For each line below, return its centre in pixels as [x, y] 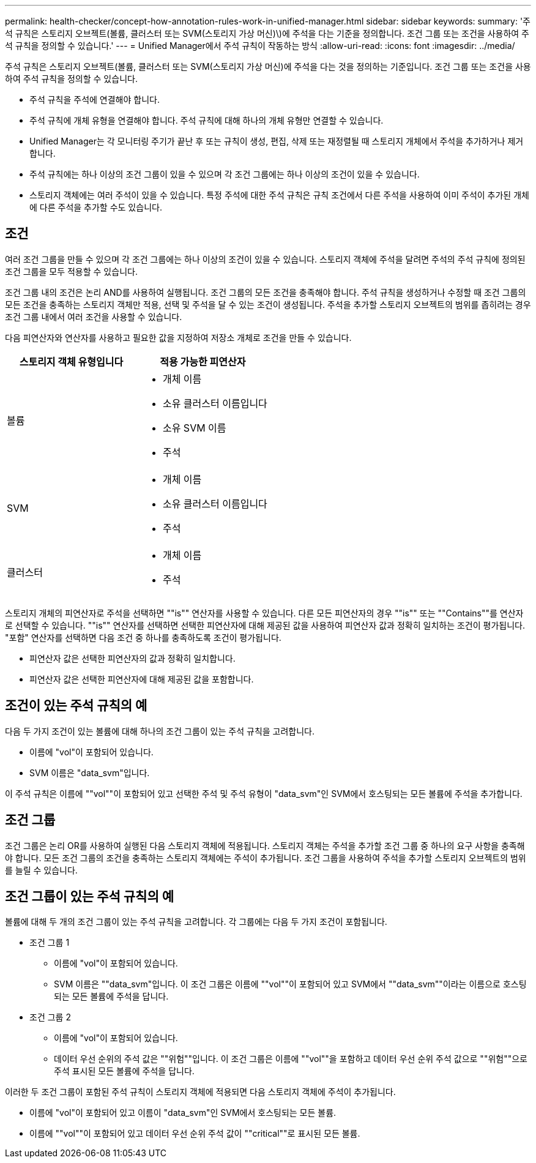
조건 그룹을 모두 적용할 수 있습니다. [71, 271]
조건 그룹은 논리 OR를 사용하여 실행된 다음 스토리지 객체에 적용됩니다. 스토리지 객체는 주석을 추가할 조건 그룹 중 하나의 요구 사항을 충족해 [265, 845]
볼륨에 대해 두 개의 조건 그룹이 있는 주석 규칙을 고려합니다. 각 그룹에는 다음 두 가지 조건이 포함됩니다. [196, 922]
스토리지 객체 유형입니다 [71, 361]
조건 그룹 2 [50, 1017]
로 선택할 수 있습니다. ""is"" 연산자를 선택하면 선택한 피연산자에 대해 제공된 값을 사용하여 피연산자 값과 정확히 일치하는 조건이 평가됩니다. [265, 625]
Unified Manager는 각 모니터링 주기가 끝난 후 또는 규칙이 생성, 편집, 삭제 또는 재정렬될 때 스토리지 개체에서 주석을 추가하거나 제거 [277, 141]
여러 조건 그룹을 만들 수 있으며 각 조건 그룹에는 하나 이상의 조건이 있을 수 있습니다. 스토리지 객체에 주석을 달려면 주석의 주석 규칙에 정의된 [265, 259]
